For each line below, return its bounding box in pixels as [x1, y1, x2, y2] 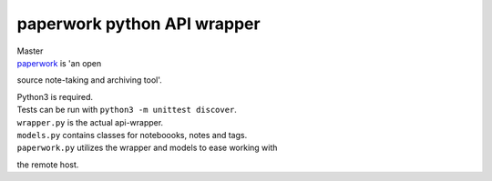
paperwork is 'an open [16, 57, 102, 68]
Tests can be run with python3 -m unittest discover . [16, 105, 237, 116]
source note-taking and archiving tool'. [16, 75, 163, 85]
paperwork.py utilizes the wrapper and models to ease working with [16, 142, 278, 154]
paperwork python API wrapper [16, 14, 261, 34]
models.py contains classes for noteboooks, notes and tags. [16, 129, 248, 140]
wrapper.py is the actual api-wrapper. [16, 116, 164, 127]
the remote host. [16, 159, 79, 170]
